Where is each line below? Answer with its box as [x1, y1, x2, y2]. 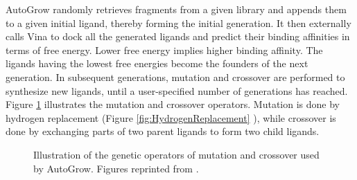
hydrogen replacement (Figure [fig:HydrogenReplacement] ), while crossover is [6, 110, 336, 125]
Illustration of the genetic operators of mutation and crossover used [33, 147, 320, 161]
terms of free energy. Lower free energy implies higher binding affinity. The [6, 42, 323, 57]
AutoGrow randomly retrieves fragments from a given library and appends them [6, 2, 347, 16]
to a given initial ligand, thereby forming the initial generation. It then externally [6, 15, 351, 30]
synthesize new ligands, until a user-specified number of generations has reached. [6, 83, 348, 98]
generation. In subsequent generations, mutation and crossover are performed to [6, 69, 345, 84]
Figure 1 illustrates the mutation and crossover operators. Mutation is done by [6, 97, 340, 111]
